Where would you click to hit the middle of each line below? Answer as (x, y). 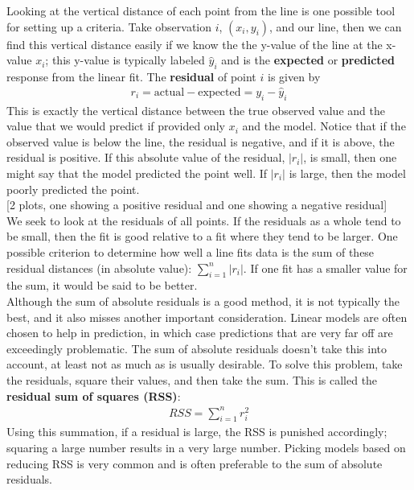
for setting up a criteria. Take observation (109, 26)
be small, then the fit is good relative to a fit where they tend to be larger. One (202, 236)
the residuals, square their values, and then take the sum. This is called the (192, 379)
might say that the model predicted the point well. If (137, 173)
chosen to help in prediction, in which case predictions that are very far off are (200, 333)
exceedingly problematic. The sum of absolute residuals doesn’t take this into (197, 348)
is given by (294, 76)
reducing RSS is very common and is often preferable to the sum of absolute (195, 463)
